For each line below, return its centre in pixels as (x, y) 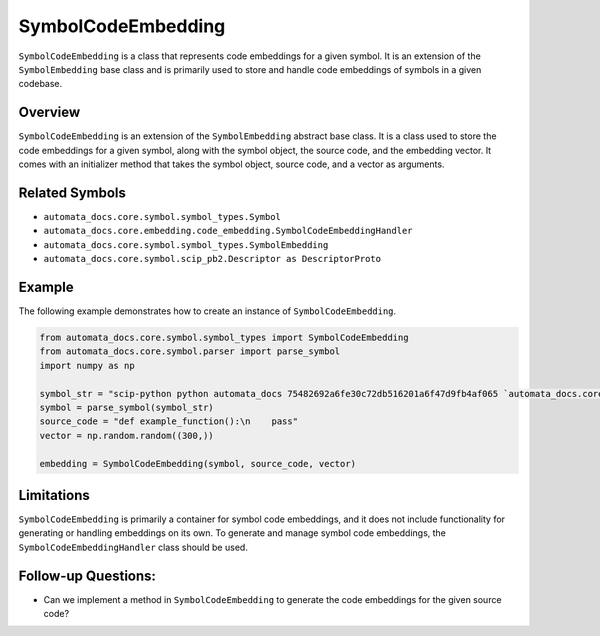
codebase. (40, 84)
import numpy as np (87, 365)
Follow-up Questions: (87, 575)
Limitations (54, 495)
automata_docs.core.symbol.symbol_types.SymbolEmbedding (186, 244)
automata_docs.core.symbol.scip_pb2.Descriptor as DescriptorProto (212, 259)
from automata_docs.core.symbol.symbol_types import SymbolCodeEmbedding (224, 337)
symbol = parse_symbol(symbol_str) (126, 407)
